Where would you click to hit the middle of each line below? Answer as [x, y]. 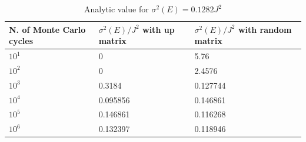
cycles [21, 41]
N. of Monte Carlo [47, 29]
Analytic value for [117, 9]
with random [265, 29]
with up [159, 29]
